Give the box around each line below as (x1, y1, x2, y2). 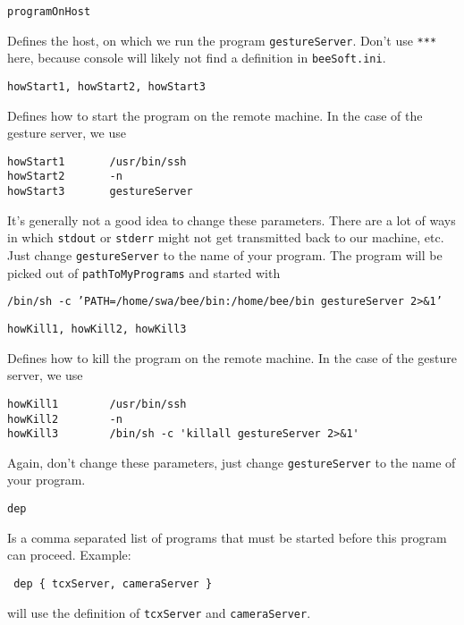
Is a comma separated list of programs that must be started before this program (7, 528, 447, 546)
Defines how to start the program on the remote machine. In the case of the (7, 106, 423, 124)
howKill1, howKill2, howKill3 (7, 323, 187, 335)
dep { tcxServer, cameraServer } (13, 577, 213, 590)
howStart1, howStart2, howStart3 (7, 80, 206, 93)
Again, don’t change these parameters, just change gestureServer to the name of (7, 452, 456, 471)
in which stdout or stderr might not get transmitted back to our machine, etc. (7, 228, 444, 247)
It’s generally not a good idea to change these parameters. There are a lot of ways (7, 210, 456, 229)
